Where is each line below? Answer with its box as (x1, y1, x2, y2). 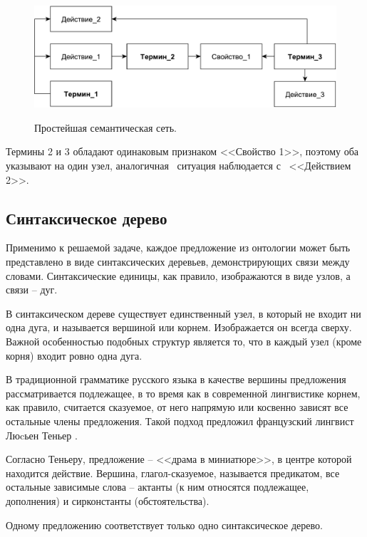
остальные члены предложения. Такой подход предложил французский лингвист (6, 413, 354, 428)
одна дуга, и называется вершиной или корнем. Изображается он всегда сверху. (6, 320, 352, 335)
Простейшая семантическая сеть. (34, 120, 177, 135)
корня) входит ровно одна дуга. (6, 348, 143, 363)
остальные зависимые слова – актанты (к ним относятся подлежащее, (6, 479, 309, 494)
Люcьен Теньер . (6, 427, 78, 442)
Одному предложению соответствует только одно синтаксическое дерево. (6, 517, 323, 532)
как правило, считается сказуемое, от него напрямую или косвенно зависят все (6, 400, 348, 415)
